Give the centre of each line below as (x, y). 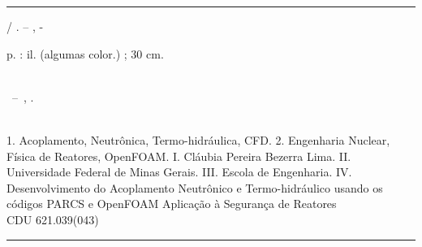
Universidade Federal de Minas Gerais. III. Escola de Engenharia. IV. (179, 172)
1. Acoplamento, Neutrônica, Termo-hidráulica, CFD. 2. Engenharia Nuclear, (198, 139)
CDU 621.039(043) (53, 219)
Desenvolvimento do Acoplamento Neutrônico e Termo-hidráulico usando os (195, 187)
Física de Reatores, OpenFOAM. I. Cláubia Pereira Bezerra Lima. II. (179, 156)
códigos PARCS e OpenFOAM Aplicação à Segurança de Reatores (172, 204)
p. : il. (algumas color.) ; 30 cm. (85, 53)
